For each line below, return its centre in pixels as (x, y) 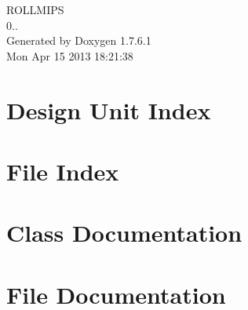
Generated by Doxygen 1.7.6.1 (79, 40)
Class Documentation (124, 233)
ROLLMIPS (35, 9)
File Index (63, 171)
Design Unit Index (109, 109)
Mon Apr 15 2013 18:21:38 (70, 55)
